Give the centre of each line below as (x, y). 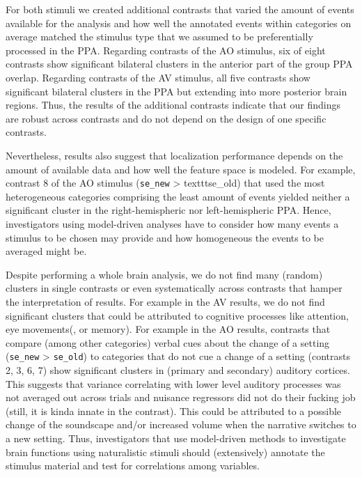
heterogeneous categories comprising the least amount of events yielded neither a (178, 196)
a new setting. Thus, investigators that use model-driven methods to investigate (176, 438)
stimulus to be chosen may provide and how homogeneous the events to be (165, 237)
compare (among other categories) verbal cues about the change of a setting (168, 342)
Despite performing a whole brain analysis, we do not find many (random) (164, 274)
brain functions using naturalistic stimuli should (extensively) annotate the (165, 452)
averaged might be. (46, 251)
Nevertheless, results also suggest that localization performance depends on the (174, 155)
